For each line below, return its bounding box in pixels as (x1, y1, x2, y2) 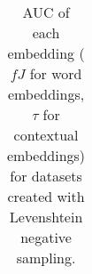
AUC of (22, 2, 70, 22)
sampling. (16, 247, 76, 268)
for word (29, 63, 82, 84)
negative (20, 227, 72, 247)
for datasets (10, 165, 82, 186)
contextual (13, 125, 79, 145)
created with (7, 186, 85, 206)
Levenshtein (9, 206, 83, 227)
